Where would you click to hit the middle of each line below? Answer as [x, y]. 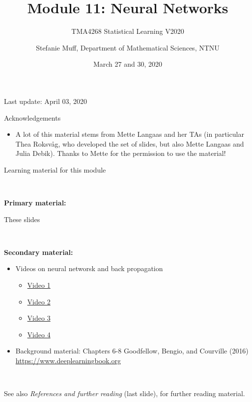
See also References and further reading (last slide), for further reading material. [125, 393]
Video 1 [39, 285]
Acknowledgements [32, 117]
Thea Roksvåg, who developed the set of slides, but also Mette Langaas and [130, 143]
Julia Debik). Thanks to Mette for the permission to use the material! [121, 153]
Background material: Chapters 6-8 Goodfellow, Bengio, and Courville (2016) [132, 351]
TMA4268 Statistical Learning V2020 [128, 31]
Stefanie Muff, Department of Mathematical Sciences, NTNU [128, 47]
